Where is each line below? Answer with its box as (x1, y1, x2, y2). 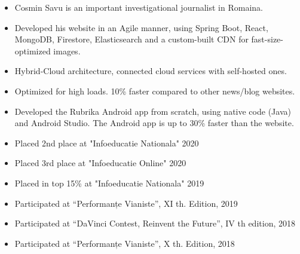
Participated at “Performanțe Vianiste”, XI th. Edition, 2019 (14, 197, 238, 209)
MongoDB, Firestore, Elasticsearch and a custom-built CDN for (14, 33, 249, 45)
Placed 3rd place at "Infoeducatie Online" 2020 (14, 157, 186, 169)
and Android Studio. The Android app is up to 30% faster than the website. (14, 117, 294, 129)
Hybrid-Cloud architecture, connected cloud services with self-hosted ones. (14, 65, 287, 77)
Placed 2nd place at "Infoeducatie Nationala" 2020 (14, 136, 199, 149)
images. (53, 44, 81, 57)
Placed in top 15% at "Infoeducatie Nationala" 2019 (14, 176, 204, 189)
